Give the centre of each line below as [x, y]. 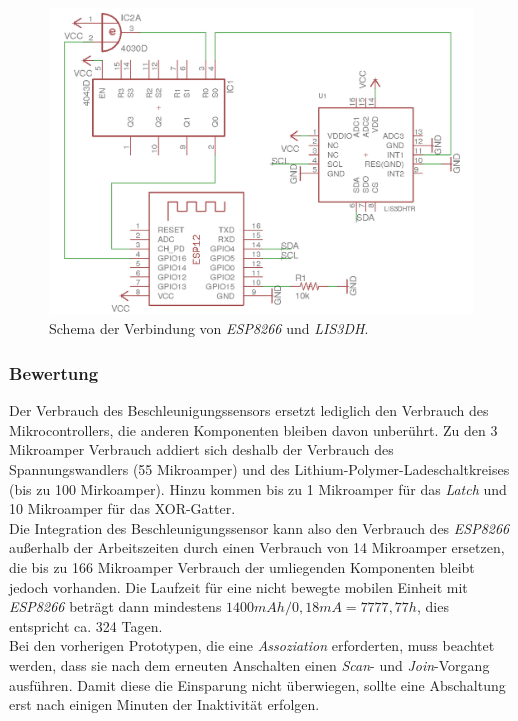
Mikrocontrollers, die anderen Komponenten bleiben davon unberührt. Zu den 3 [253, 429]
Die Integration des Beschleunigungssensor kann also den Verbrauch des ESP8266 [259, 527]
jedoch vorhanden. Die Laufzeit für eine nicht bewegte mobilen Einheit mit [238, 586]
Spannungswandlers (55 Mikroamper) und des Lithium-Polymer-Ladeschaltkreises [259, 469]
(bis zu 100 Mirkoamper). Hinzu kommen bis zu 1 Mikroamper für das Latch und [258, 488]
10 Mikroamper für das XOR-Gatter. [122, 508]
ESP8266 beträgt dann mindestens [115, 606]
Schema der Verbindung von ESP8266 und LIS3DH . [209, 328]
